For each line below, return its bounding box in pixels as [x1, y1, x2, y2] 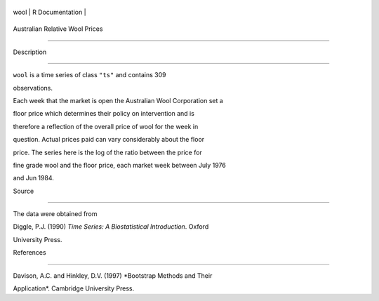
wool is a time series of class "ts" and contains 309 [13, 71, 166, 79]
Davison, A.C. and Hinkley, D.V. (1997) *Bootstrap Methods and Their [13, 271, 213, 280]
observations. [13, 83, 53, 92]
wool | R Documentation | [13, 8, 87, 16]
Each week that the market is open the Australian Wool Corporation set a [13, 96, 224, 105]
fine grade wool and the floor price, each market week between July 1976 [13, 161, 226, 169]
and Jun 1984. [13, 174, 54, 182]
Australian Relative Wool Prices [13, 25, 103, 33]
